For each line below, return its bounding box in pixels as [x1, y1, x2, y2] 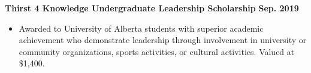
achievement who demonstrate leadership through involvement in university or [19, 34, 307, 46]
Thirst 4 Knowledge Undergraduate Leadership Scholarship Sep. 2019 [5, 2, 299, 14]
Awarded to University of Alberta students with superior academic [19, 22, 264, 34]
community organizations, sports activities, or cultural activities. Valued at [19, 45, 295, 57]
